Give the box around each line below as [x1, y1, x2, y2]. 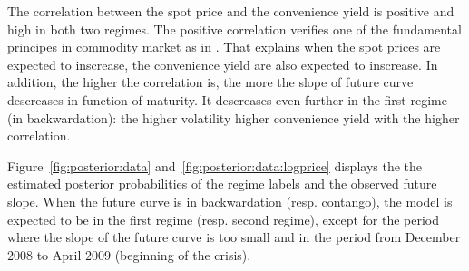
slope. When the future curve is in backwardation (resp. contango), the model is [7, 191, 453, 210]
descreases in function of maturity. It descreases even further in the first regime [7, 90, 447, 109]
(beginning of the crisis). [114, 245, 251, 264]
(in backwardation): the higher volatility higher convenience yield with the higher [7, 108, 460, 127]
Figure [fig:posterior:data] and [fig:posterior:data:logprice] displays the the [7, 156, 423, 175]
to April [36, 245, 82, 264]
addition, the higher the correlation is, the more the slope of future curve [7, 73, 414, 92]
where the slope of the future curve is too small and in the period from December [7, 227, 461, 247]
